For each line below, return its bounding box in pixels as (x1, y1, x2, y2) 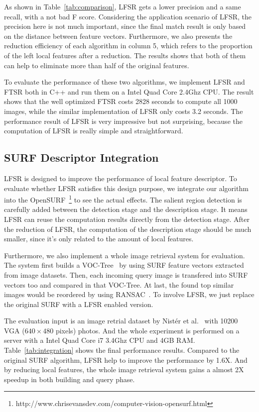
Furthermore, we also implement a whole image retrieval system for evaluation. (4, 250, 245, 260)
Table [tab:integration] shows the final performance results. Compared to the (4, 345, 240, 355)
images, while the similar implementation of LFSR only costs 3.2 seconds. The (4, 105, 243, 116)
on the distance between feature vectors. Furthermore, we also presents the (4, 30, 233, 41)
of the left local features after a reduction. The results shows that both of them (4, 50, 246, 60)
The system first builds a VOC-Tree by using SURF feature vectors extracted (4, 260, 244, 270)
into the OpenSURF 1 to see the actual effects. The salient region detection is (4, 193, 242, 205)
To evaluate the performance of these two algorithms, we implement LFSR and (4, 77, 245, 87)
